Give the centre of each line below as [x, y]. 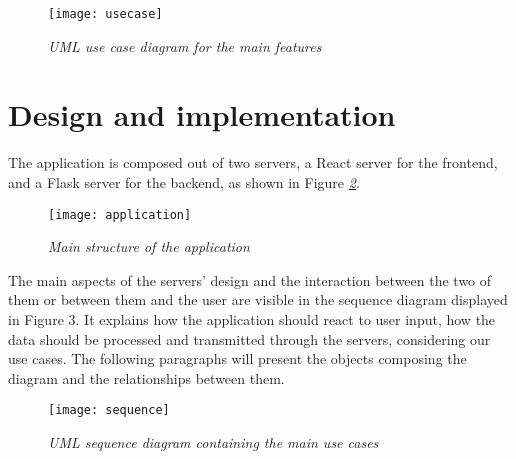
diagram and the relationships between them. [146, 377]
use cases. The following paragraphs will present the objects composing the [237, 358]
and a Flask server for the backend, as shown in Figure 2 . [184, 181]
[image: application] [120, 214]
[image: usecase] [105, 14]
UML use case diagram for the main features [185, 45]
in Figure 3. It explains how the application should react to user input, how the [252, 319]
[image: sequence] [109, 410]
